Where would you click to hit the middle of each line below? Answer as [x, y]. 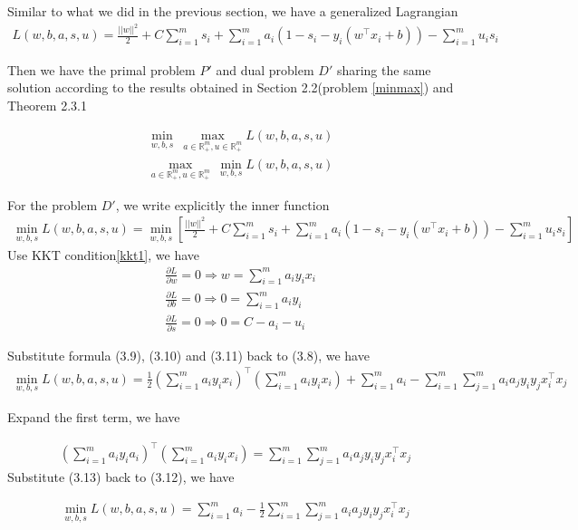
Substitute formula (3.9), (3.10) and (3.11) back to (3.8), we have [188, 355]
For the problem [53, 204]
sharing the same [384, 69]
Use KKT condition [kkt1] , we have [104, 254]
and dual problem [265, 69]
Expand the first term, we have [94, 417]
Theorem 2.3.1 [47, 105]
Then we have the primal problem [101, 69]
